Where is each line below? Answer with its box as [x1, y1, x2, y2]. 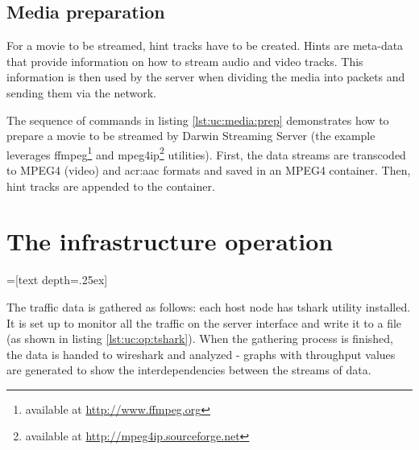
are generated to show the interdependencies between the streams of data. [6, 361, 371, 378]
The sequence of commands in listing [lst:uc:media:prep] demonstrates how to [6, 111, 389, 128]
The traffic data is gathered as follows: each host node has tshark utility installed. [6, 298, 411, 315]
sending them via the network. [6, 84, 157, 101]
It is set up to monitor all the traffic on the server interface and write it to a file [6, 314, 402, 331]
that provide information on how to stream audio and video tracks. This [6, 52, 363, 69]
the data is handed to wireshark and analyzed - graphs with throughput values [6, 345, 396, 362]
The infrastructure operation [6, 225, 334, 258]
